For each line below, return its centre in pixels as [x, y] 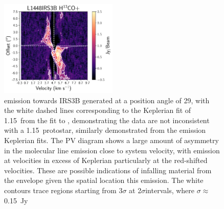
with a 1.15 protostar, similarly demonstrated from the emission [105, 130]
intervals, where [170, 190]
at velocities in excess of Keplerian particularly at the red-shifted [106, 160]
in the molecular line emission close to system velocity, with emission [112, 150]
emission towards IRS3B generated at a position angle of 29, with [107, 100]
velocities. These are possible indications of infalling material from [108, 170]
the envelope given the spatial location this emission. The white [104, 180]
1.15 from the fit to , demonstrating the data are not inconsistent [107, 120]
